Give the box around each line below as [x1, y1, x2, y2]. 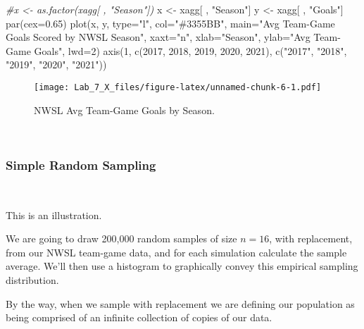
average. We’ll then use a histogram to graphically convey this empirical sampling [6, 259, 358, 273]
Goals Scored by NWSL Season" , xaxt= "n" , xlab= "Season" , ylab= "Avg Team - [6, 30, 341, 44]
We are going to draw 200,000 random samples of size [6, 231, 237, 246]
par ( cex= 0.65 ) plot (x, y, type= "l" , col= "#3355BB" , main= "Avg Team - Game [6, 15, 335, 30]
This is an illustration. [6, 207, 102, 222]
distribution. [6, 273, 59, 287]
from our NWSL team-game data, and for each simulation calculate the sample [6, 244, 347, 259]
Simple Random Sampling [6, 156, 156, 173]
